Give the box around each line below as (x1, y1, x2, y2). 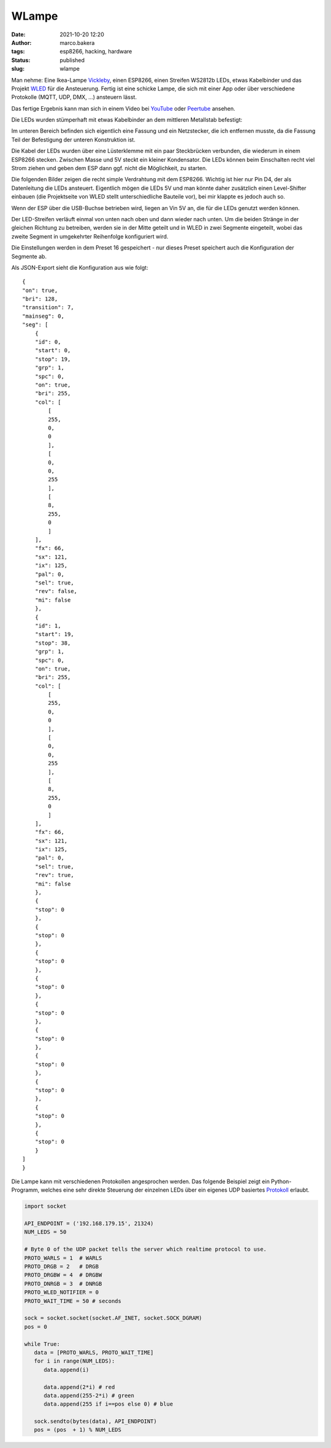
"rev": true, (34, 872, 74, 879)
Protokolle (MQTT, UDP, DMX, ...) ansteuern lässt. (11, 93, 137, 101)
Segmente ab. (11, 253, 47, 260)
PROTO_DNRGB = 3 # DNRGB (24, 1280, 102, 1287)
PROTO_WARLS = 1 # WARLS (24, 1254, 102, 1261)
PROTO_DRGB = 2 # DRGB (24, 1263, 99, 1270)
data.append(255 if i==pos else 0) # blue (44, 1401, 173, 1407)
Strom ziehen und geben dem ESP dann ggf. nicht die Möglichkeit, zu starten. (11, 165, 208, 172)
